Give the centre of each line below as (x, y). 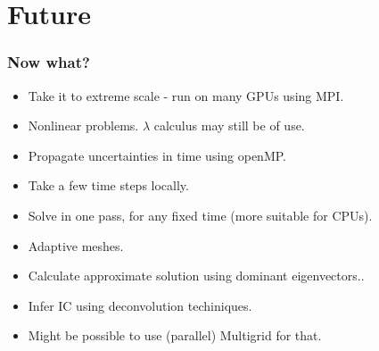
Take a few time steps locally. (108, 185)
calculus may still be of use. (229, 125)
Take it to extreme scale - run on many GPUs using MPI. (186, 95)
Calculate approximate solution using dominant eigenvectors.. (196, 276)
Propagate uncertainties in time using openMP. (157, 155)
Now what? (49, 62)
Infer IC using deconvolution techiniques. (140, 305)
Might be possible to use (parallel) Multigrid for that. (175, 335)
